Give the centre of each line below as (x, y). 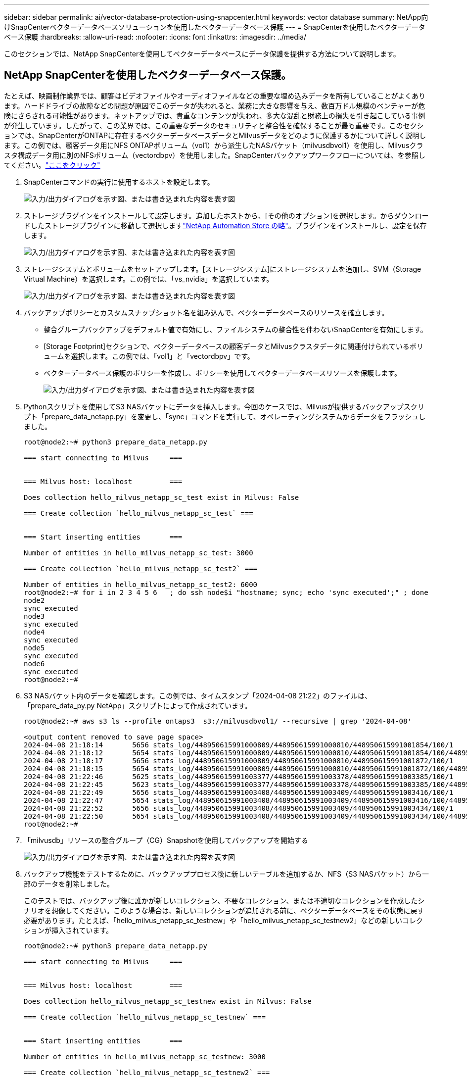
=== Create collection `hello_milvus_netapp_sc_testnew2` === (147, 1072)
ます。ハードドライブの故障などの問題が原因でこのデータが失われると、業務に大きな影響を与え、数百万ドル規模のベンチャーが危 (215, 105)
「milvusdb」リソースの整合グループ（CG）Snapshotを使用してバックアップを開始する (166, 840)
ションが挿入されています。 (69, 930)
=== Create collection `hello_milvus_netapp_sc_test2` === (141, 568)
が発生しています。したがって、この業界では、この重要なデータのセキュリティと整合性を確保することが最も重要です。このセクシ (214, 125)
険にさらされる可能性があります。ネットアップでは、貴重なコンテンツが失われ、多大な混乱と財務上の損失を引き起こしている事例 (215, 115)
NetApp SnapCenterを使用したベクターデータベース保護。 (148, 75)
